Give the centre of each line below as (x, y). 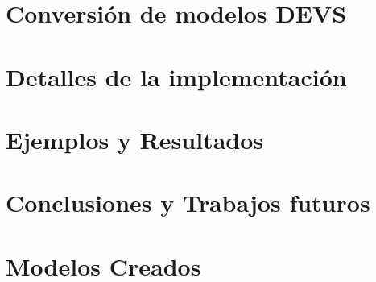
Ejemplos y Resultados (134, 139)
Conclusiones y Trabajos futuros (188, 203)
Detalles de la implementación (176, 76)
